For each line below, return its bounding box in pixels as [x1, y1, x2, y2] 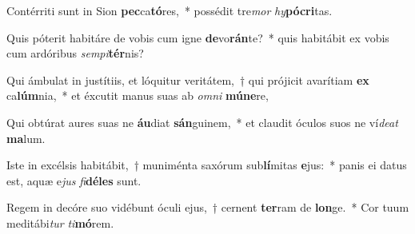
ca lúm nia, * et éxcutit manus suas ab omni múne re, [6, 87, 269, 104]
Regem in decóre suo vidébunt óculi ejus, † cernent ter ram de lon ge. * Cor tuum [6, 199, 409, 216]
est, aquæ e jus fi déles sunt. [6, 172, 142, 188]
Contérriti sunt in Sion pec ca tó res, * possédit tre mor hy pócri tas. [6, 2, 333, 18]
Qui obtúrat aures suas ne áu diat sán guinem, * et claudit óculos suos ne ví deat [6, 113, 398, 130]
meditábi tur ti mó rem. [6, 214, 114, 231]
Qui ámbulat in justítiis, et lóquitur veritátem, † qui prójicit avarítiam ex [6, 71, 369, 88]
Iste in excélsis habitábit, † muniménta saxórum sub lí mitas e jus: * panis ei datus [6, 157, 407, 173]
